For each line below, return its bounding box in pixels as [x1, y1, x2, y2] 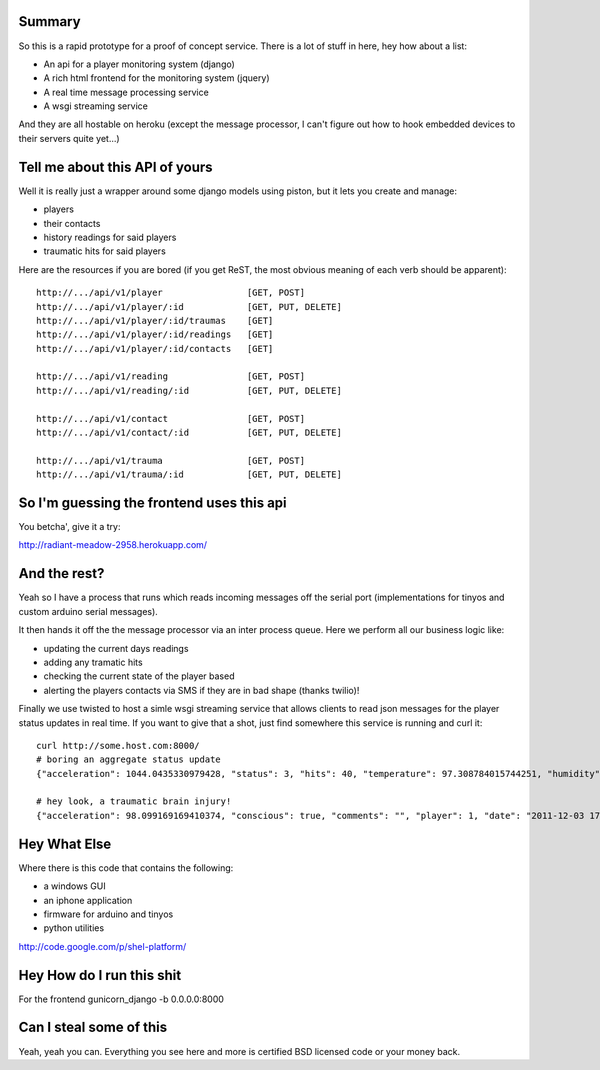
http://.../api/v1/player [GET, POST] [36, 287, 305, 299]
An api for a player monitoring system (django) [43, 58, 235, 70]
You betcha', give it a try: [18, 521, 121, 533]
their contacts [43, 217, 101, 229]
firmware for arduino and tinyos [43, 908, 174, 920]
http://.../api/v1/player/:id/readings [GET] [36, 329, 274, 340]
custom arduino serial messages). [18, 605, 159, 617]
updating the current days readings [43, 642, 189, 654]
